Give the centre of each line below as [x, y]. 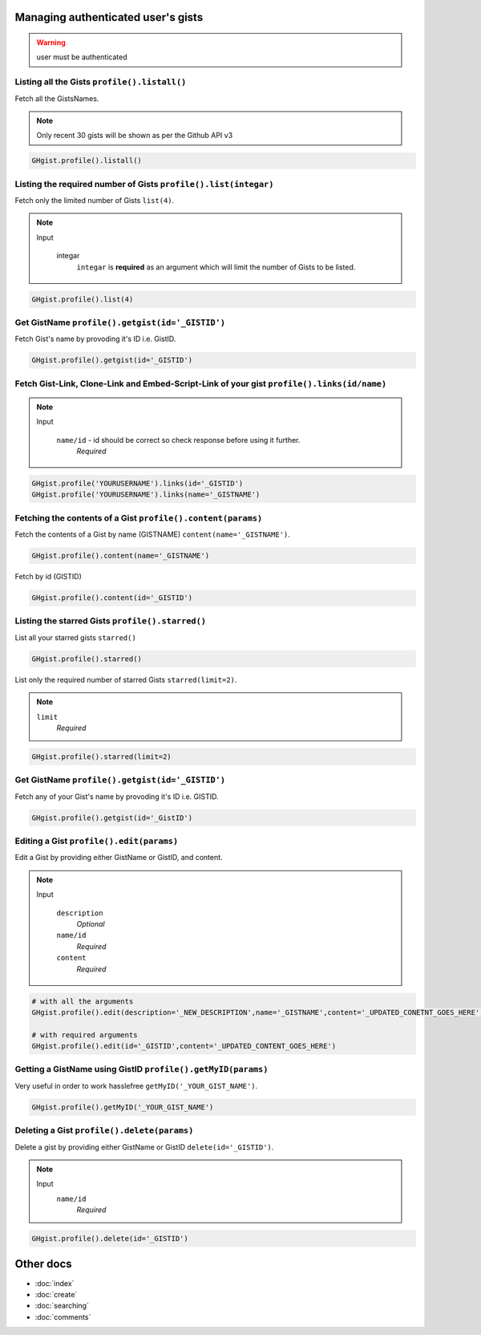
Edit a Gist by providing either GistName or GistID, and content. [119, 858]
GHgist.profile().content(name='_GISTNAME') [121, 556]
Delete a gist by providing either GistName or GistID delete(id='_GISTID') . [144, 1146]
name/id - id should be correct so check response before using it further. [178, 440]
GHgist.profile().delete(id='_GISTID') [110, 1239]
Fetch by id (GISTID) [48, 577]
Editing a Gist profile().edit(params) [97, 841]
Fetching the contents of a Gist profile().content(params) [139, 517]
